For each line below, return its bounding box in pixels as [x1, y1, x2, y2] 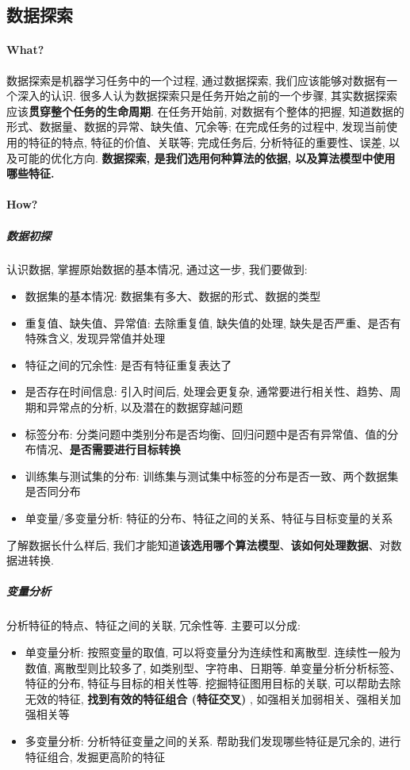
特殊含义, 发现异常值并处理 [25, 330, 166, 347]
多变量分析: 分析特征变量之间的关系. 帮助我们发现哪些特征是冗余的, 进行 [25, 732, 401, 749]
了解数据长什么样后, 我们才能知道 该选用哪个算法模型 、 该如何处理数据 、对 [6, 536, 391, 553]
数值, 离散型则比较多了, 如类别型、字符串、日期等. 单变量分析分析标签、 [25, 659, 401, 676]
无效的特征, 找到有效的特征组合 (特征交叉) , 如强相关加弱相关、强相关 [25, 690, 390, 707]
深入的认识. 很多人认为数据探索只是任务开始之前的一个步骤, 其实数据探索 [17, 87, 398, 104]
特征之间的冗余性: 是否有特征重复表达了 [25, 356, 232, 373]
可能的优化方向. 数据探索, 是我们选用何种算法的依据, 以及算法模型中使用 [17, 149, 396, 166]
